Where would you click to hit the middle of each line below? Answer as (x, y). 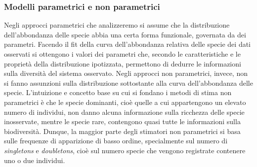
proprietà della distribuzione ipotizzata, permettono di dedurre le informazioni (123, 63)
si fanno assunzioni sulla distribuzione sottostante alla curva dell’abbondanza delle (128, 83)
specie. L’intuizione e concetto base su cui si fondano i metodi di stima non (118, 92)
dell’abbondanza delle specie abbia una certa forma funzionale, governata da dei (125, 34)
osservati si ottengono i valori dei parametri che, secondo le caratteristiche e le (122, 54)
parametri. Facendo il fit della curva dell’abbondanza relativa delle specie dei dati (128, 44)
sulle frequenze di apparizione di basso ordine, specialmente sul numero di (116, 141)
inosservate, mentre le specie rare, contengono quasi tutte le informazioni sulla (122, 121)
